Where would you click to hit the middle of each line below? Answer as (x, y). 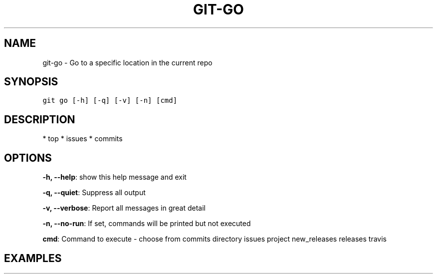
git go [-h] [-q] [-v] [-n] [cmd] (110, 101)
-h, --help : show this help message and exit (114, 177)
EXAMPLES (33, 258)
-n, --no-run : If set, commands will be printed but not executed (147, 224)
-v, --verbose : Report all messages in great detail (124, 208)
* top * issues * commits (83, 139)
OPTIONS (28, 158)
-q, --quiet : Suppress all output (94, 193)
